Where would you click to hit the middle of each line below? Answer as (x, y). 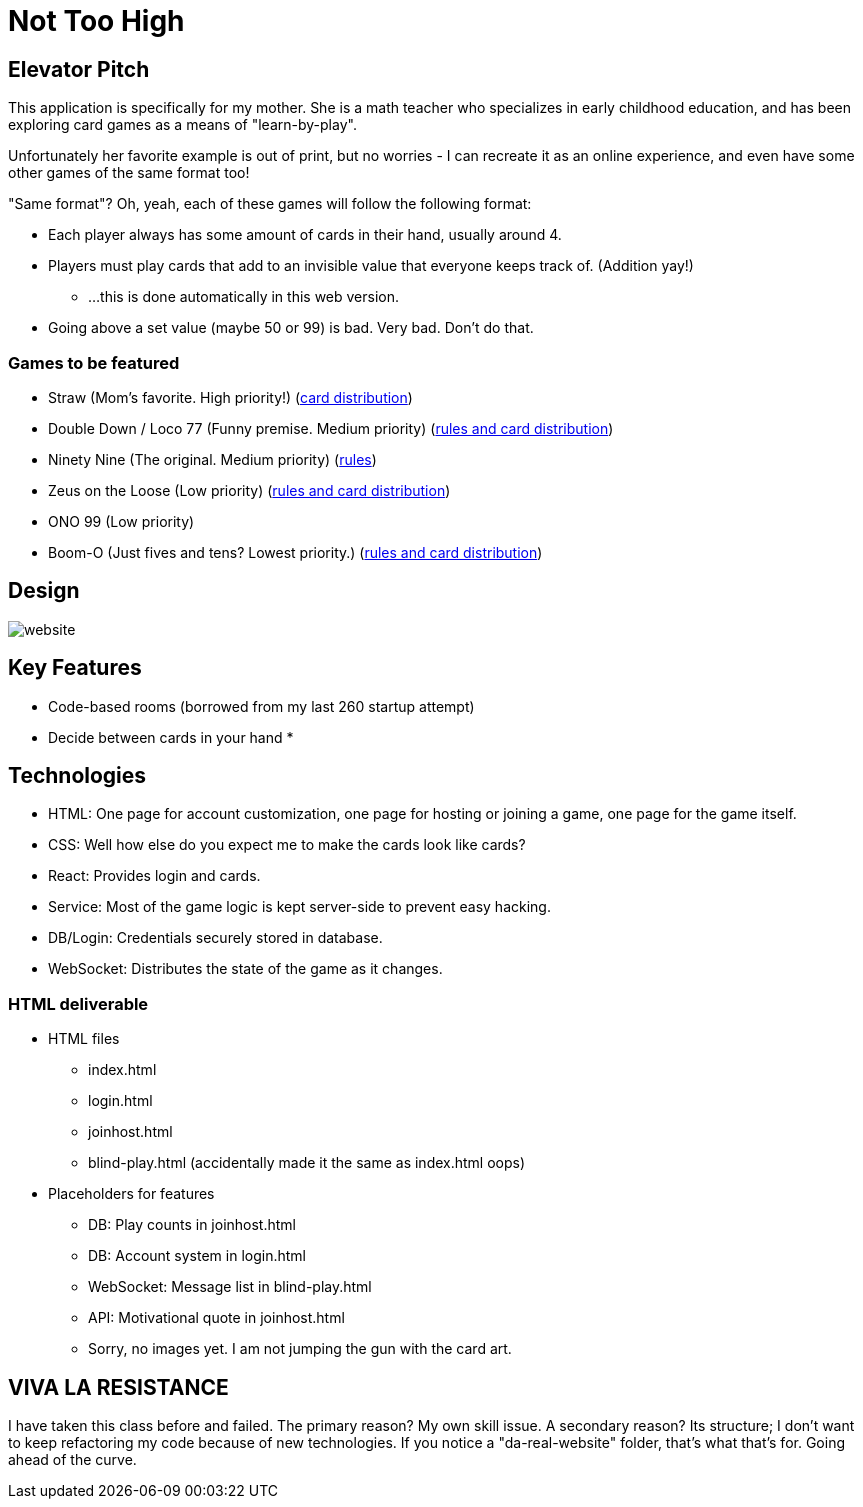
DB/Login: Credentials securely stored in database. (215, 938)
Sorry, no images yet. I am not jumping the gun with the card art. (300, 1349)
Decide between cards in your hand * (171, 737)
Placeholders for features (131, 1194)
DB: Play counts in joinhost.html (192, 1225)
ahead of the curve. (72, 1460)
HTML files (84, 1039)
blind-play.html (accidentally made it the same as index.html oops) (307, 1163)
